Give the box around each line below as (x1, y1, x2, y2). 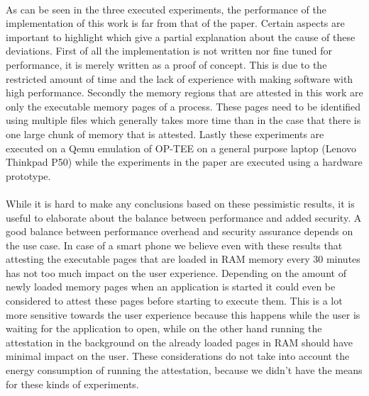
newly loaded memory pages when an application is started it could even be (6, 279, 336, 294)
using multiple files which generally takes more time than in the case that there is (6, 113, 361, 128)
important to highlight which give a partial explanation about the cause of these (6, 29, 356, 44)
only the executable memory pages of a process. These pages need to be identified (6, 98, 361, 113)
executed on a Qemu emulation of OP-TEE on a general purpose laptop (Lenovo (6, 140, 357, 155)
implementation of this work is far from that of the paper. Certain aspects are (6, 16, 345, 30)
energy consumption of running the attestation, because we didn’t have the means (6, 363, 363, 378)
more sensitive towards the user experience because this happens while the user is (6, 307, 360, 322)
